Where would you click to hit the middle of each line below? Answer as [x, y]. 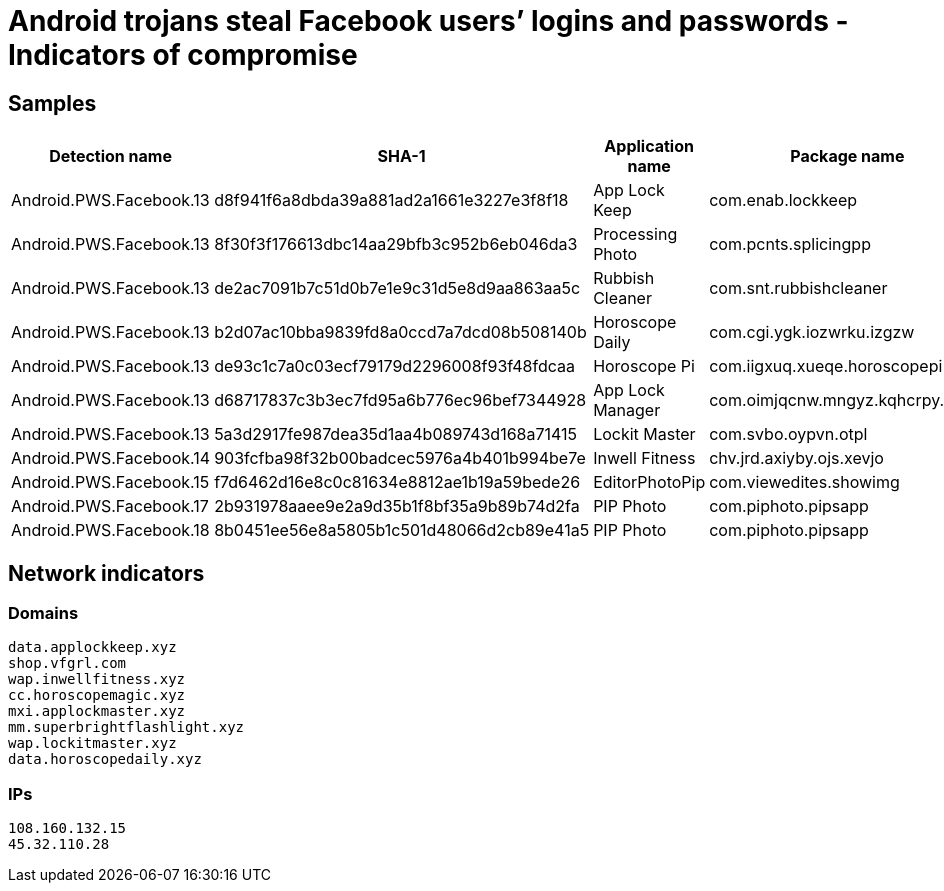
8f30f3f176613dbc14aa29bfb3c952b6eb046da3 [396, 244]
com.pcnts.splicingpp [790, 244]
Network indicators [106, 573]
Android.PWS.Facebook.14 [111, 458]
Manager [627, 410]
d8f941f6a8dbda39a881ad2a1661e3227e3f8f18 [391, 200]
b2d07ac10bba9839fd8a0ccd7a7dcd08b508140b [400, 332]
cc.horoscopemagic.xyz [97, 695]
